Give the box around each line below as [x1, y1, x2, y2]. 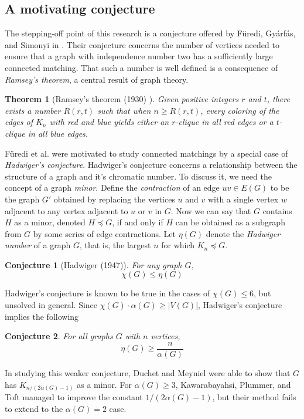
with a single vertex [207, 192, 279, 205]
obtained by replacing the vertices [53, 192, 175, 205]
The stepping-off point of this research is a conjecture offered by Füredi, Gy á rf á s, [5, 27, 296, 39]
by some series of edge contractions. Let [33, 227, 176, 239]
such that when [97, 104, 151, 116]
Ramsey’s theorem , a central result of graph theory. [5, 73, 189, 85]
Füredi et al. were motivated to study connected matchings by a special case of [5, 147, 288, 159]
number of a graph [5, 239, 71, 251]
